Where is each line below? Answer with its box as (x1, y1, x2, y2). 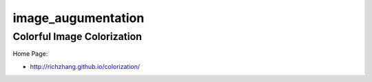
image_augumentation (12, 10, 145, 25)
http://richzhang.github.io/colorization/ (30, 62, 141, 70)
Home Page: (12, 50, 48, 58)
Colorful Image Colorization (12, 30, 143, 43)
